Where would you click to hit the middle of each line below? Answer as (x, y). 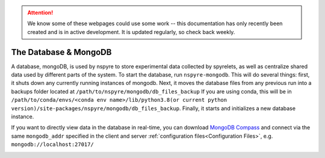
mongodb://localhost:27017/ (53, 145)
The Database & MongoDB (61, 52)
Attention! (40, 13)
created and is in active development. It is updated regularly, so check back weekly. (131, 32)
